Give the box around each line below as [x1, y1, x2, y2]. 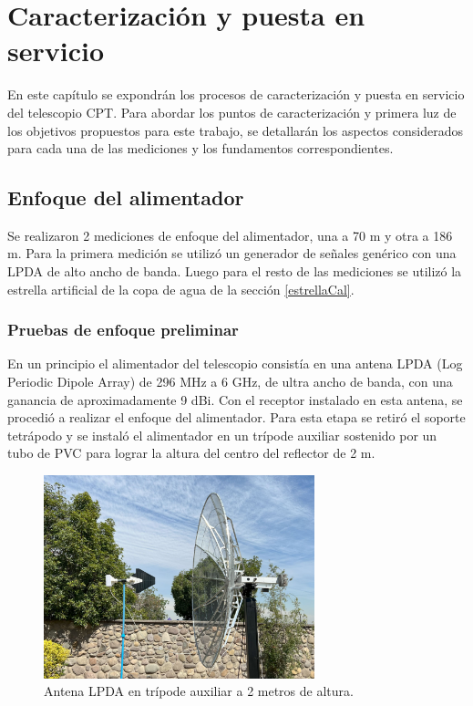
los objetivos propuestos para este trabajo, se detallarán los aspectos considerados [7, 120, 463, 140]
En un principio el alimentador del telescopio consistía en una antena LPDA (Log [7, 354, 463, 373]
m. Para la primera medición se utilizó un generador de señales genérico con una [7, 244, 457, 263]
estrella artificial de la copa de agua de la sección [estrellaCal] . [7, 279, 355, 298]
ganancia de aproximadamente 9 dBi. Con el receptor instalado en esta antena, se [7, 389, 463, 409]
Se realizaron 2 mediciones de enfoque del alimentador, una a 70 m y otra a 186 [7, 225, 453, 244]
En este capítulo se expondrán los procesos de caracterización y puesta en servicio [7, 85, 465, 104]
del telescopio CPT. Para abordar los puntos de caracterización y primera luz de [7, 102, 457, 121]
